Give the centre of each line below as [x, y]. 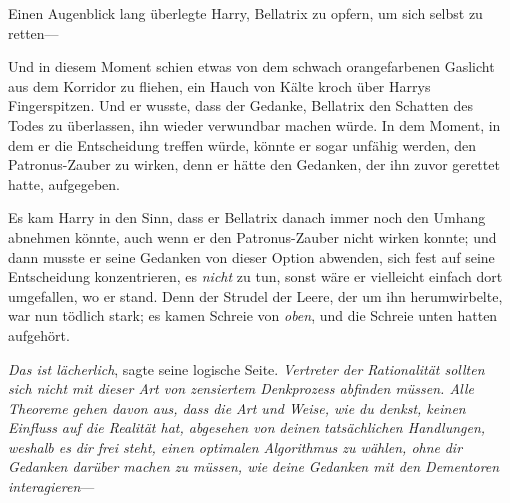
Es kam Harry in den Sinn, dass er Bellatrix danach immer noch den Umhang [247, 217]
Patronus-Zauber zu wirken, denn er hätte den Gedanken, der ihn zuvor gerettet [254, 164]
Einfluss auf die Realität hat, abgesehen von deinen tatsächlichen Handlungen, [247, 427]
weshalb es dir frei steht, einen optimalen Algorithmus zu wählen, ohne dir [235, 446]
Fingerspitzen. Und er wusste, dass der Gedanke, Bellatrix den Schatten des [241, 105]
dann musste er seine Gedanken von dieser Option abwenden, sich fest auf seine [251, 256]
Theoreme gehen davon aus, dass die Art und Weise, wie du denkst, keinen [237, 407]
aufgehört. [39, 334]
